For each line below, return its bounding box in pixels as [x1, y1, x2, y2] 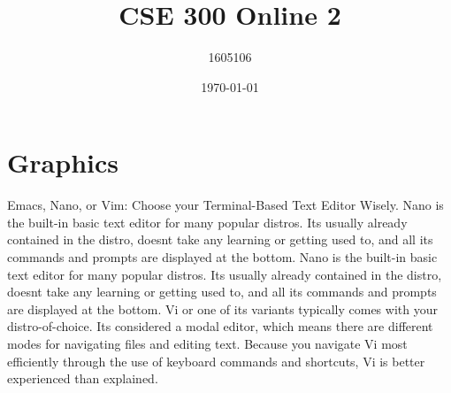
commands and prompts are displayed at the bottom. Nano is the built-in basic [7, 248, 438, 266]
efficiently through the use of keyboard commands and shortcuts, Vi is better [7, 351, 425, 370]
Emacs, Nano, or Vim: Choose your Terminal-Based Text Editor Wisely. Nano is [7, 196, 444, 214]
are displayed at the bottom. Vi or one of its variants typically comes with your [7, 299, 438, 318]
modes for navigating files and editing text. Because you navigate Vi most [7, 335, 408, 352]
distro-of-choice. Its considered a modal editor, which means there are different [7, 317, 433, 335]
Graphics [7, 144, 118, 181]
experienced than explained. [7, 369, 158, 388]
